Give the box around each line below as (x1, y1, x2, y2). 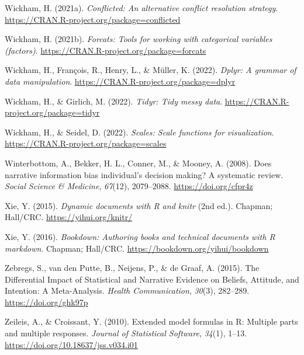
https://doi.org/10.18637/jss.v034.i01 (5, 338, 138, 350)
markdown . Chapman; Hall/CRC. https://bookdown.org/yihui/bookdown (5, 242, 269, 254)
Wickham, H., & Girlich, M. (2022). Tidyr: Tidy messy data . (5, 95, 223, 107)
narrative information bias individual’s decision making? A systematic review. (5, 168, 284, 180)
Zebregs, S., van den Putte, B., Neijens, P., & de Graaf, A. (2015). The (5, 262, 260, 274)
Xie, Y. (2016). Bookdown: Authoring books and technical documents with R (5, 230, 275, 242)
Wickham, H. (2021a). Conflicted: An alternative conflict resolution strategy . (5, 2, 278, 13)
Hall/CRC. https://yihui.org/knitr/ (5, 211, 133, 223)
